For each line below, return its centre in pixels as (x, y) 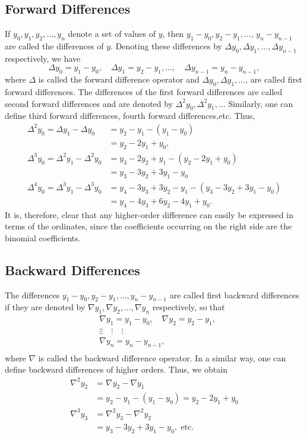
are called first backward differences (234, 294)
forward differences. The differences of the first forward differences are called (144, 91)
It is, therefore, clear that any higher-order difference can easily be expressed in (149, 214)
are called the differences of (54, 46)
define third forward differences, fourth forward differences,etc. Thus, (130, 116)
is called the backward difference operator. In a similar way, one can (162, 357)
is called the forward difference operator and (119, 79)
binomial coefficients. (43, 237)
